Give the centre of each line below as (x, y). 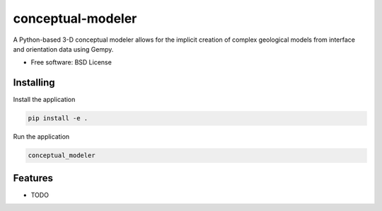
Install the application (44, 100)
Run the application (41, 137)
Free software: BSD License (71, 62)
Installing (34, 82)
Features (33, 178)
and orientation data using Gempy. (63, 49)
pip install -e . (58, 118)
